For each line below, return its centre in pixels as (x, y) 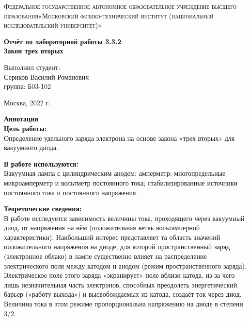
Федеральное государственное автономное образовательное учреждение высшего (120, 6)
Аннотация (21, 119)
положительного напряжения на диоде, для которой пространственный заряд (117, 246)
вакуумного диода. (31, 147)
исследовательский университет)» (53, 25)
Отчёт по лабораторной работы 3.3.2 (63, 41)
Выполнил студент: (32, 67)
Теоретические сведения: (43, 209)
